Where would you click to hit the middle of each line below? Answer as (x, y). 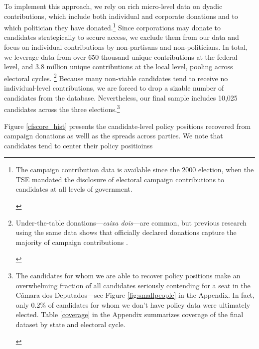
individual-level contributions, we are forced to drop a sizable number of (114, 88)
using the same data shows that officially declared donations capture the (126, 232)
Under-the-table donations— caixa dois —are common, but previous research (131, 222)
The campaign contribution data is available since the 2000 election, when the (135, 170)
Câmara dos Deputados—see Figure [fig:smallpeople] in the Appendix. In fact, (135, 295)
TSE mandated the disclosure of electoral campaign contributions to (120, 179)
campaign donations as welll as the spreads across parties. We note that (114, 136)
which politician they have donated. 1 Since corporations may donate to (112, 27)
